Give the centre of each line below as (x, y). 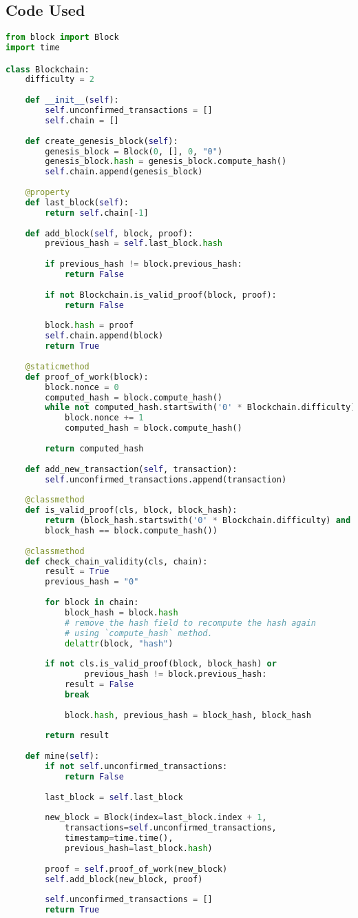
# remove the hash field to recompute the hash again (190, 623)
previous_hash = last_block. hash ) (138, 849)
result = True (77, 572)
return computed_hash (94, 448)
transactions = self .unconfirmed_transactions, (170, 828)
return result (77, 736)
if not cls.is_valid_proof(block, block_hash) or (161, 664)
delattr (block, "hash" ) (119, 643)
